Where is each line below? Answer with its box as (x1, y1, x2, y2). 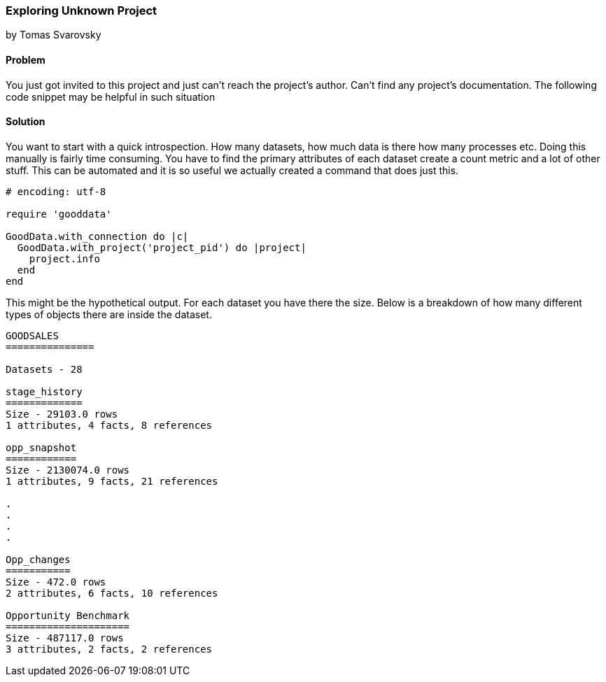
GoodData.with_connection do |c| (6, 230, 189, 242)
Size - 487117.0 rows (6, 632, 124, 644)
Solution (6, 115, 45, 128)
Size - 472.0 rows (6, 576, 106, 588)
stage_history (6, 385, 83, 397)
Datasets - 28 (6, 363, 83, 375)
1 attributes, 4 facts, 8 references (6, 419, 213, 431)
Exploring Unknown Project (6, 3, 157, 17)
